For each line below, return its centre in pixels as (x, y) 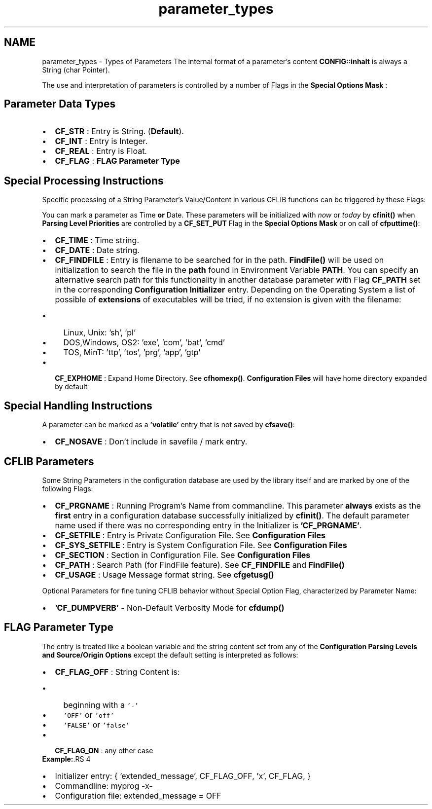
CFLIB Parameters (49, 461)
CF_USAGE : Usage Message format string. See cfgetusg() (164, 574)
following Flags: (68, 488)
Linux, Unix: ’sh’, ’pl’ (100, 333)
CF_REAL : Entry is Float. (101, 151)
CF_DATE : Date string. (97, 250)
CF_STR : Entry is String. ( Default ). (119, 131)
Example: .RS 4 (66, 759)
